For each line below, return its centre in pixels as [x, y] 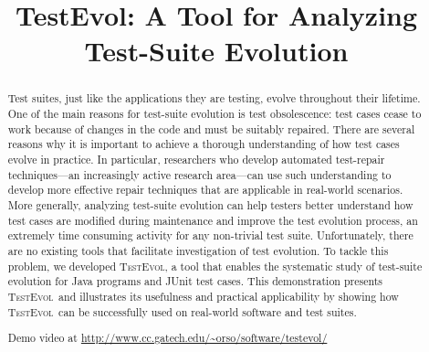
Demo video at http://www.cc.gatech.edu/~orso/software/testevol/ [167, 338]
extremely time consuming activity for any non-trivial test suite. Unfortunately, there [210, 235]
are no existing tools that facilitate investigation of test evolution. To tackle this [198, 250]
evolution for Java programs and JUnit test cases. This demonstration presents [195, 281]
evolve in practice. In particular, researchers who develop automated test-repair [196, 159]
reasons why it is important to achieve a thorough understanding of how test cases [204, 144]
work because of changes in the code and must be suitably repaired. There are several [211, 128]
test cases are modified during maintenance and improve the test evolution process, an [213, 220]
